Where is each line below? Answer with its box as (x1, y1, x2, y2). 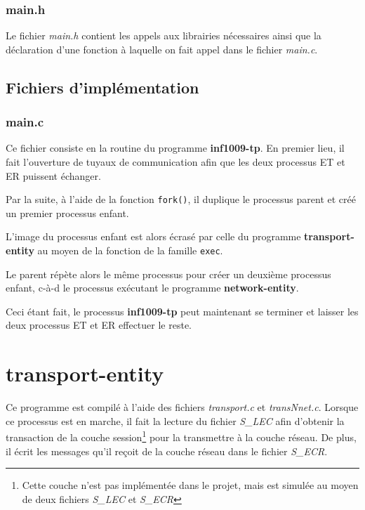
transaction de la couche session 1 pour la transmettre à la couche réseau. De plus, (6, 428, 357, 445)
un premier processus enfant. (6, 205, 129, 220)
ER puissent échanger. (6, 168, 101, 183)
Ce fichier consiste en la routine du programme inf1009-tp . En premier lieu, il (6, 140, 345, 155)
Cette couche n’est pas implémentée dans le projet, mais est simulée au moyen (22, 478, 359, 492)
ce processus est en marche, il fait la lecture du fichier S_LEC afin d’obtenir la (6, 413, 345, 428)
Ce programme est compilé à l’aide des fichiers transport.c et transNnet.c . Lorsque (6, 400, 359, 414)
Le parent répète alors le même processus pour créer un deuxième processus (6, 266, 331, 281)
